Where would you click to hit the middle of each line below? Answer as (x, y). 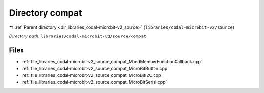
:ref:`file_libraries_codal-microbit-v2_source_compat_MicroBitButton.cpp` (95, 69)
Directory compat (45, 13)
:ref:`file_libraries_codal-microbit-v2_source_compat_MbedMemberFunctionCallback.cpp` (112, 61)
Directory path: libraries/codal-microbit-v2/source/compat (78, 36)
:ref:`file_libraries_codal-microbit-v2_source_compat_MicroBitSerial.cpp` (94, 82)
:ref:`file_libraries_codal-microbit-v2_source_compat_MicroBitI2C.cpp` (92, 75)
